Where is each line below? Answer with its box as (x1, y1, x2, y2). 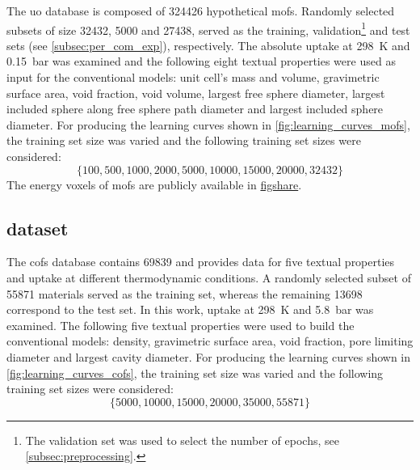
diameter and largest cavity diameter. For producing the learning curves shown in (6, 348, 411, 365)
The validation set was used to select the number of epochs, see (25, 431, 339, 448)
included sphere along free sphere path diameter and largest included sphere (6, 100, 384, 117)
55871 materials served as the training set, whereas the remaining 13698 (6, 285, 363, 302)
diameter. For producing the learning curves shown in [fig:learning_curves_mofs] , (6, 116, 410, 133)
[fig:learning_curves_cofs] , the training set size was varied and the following (6, 364, 384, 381)
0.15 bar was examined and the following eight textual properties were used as (6, 53, 396, 70)
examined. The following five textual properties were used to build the (6, 316, 355, 333)
